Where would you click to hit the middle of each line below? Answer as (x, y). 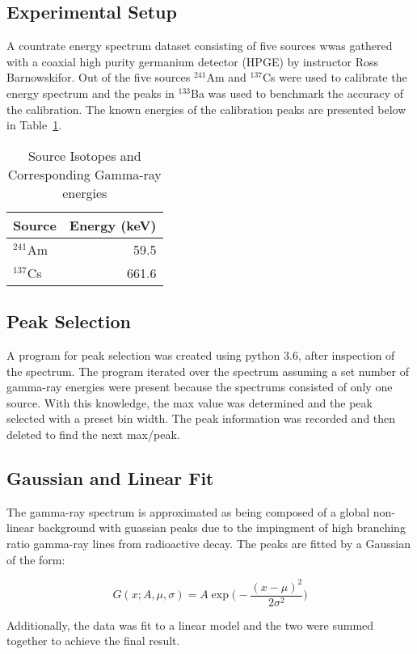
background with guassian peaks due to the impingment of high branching (221, 527)
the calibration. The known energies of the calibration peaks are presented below (206, 109)
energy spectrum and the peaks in (91, 93)
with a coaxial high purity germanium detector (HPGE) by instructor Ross (193, 61)
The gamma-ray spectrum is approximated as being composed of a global (188, 511)
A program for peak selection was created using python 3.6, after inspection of (201, 354)
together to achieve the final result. (93, 641)
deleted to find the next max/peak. (93, 434)
